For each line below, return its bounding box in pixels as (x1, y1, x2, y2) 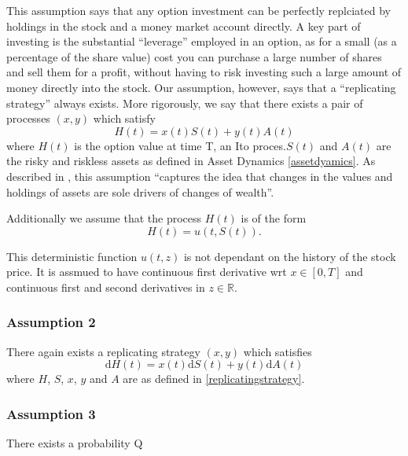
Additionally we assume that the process (6, 210, 202, 226)
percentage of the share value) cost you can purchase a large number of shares (6, 48, 382, 64)
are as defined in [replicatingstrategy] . (123, 370, 305, 387)
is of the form (241, 210, 307, 226)
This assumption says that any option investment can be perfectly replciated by (6, 2, 391, 18)
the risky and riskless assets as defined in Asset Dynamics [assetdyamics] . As (6, 153, 376, 169)
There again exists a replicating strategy (6, 343, 200, 359)
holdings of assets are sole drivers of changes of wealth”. (6, 183, 274, 200)
